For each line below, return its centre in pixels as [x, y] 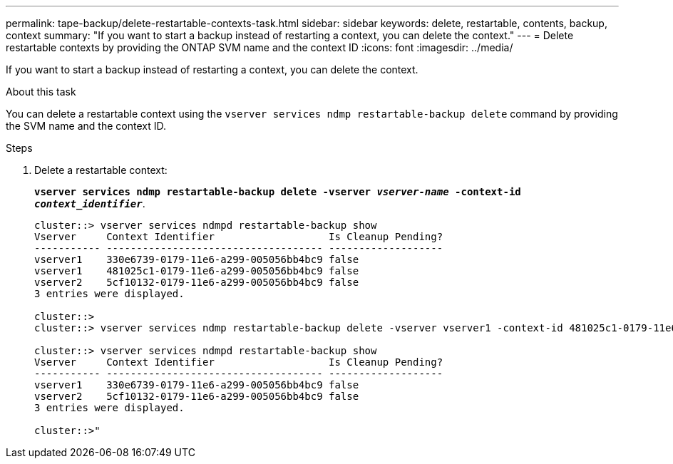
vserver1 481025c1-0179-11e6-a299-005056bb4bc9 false [197, 271]
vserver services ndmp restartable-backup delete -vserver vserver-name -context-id [278, 192]
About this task [41, 92]
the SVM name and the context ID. [86, 126]
